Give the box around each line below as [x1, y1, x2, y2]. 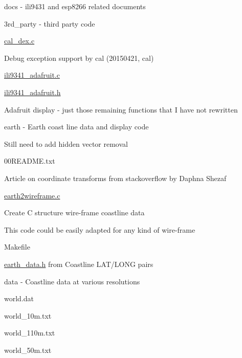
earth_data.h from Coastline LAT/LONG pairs [4, 258, 153, 269]
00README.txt [4, 155, 55, 166]
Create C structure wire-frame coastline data [4, 207, 145, 218]
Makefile [4, 241, 30, 252]
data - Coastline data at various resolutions [4, 276, 140, 286]
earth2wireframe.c [4, 190, 60, 200]
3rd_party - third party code [4, 18, 95, 29]
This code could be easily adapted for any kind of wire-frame [4, 224, 195, 235]
